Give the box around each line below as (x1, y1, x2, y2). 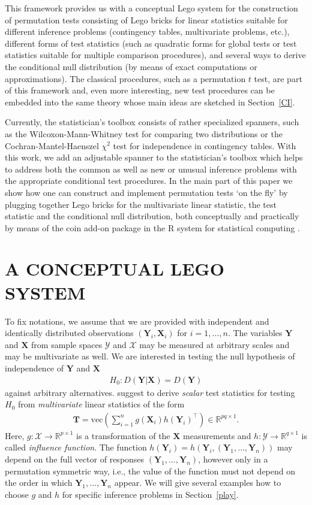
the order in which (5, 476, 73, 489)
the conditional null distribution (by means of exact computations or (5, 60, 257, 72)
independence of (5, 361, 64, 374)
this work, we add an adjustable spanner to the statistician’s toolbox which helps (5, 151, 303, 164)
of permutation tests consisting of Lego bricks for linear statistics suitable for (5, 13, 288, 26)
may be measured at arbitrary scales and (139, 338, 290, 350)
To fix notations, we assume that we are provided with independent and (5, 315, 269, 327)
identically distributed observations (5, 326, 134, 339)
